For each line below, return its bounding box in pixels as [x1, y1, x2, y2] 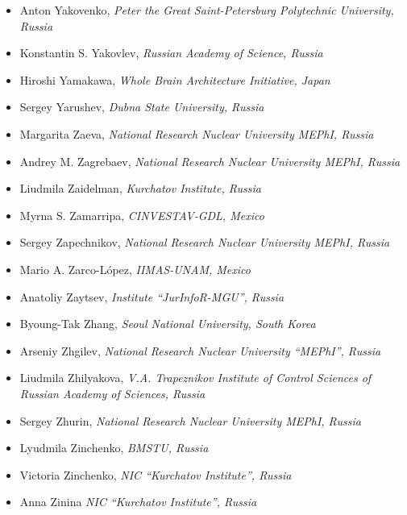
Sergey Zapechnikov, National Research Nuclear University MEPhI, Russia [19, 234, 390, 251]
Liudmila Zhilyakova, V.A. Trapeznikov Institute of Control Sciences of [19, 369, 372, 386]
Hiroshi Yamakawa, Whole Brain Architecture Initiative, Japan [19, 71, 330, 88]
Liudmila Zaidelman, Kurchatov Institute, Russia [19, 180, 261, 197]
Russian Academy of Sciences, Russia [19, 384, 206, 401]
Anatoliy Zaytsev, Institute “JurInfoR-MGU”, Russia [19, 288, 284, 305]
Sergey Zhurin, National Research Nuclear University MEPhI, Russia [19, 412, 361, 429]
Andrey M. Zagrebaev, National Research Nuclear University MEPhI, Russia [19, 152, 401, 169]
